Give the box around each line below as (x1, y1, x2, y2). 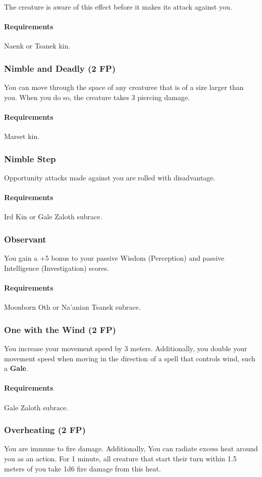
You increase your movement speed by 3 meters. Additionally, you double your (4, 343, 247, 353)
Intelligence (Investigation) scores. (4, 262, 109, 273)
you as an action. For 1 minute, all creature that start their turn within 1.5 (4, 453, 237, 463)
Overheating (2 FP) (4, 423, 86, 436)
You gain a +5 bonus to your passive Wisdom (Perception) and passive (4, 253, 225, 263)
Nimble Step (4, 152, 56, 165)
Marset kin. (4, 131, 40, 141)
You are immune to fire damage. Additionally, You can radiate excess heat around (4, 443, 258, 454)
